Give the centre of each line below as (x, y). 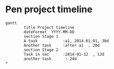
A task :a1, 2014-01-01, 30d (66, 41)
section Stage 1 (41, 36)
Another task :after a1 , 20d (62, 45)
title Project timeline (49, 27)
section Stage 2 (41, 50)
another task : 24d (50, 59)
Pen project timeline (49, 9)
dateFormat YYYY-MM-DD (49, 32)
